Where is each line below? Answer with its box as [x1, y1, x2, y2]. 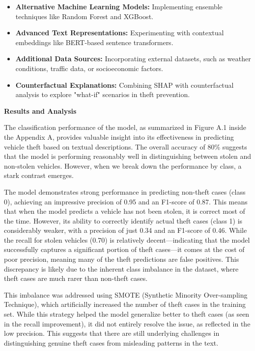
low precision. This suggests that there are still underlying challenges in [4, 328, 220, 338]
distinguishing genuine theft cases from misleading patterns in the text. [4, 337, 219, 348]
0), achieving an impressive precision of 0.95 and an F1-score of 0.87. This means [4, 196, 248, 206]
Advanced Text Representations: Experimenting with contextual [15, 27, 224, 38]
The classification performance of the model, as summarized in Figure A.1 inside [4, 122, 247, 132]
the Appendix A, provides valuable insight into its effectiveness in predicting [4, 131, 234, 142]
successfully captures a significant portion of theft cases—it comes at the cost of [4, 244, 245, 254]
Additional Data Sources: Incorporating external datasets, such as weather [15, 53, 251, 64]
